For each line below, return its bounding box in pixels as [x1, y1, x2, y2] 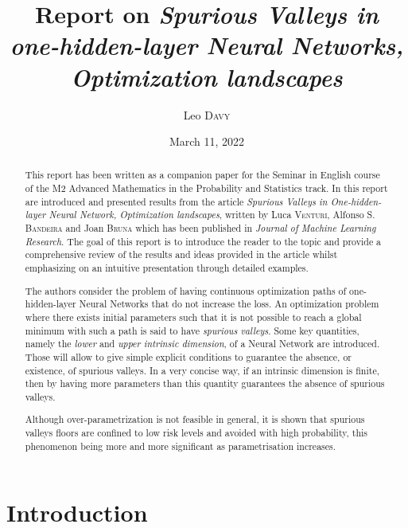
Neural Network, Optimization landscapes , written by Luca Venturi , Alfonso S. [49, 208, 375, 221]
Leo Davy [183, 106, 231, 123]
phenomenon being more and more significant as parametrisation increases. [25, 439, 336, 452]
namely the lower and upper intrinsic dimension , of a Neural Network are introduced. [25, 337, 380, 350]
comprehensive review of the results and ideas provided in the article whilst [25, 248, 338, 261]
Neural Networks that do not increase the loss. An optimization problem [79, 297, 379, 311]
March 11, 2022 [169, 133, 245, 150]
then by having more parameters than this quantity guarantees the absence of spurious [25, 377, 385, 390]
